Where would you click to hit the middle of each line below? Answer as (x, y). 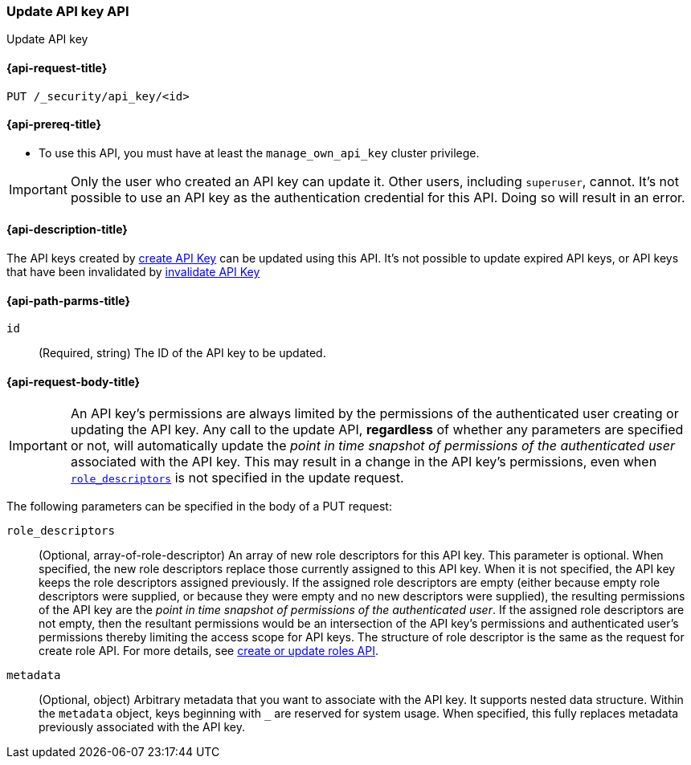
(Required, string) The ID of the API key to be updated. (182, 353)
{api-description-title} (67, 230)
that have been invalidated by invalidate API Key (133, 272)
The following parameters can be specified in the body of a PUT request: (199, 507)
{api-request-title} (57, 67)
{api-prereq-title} (54, 124)
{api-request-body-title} (74, 381)
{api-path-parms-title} (69, 300)
